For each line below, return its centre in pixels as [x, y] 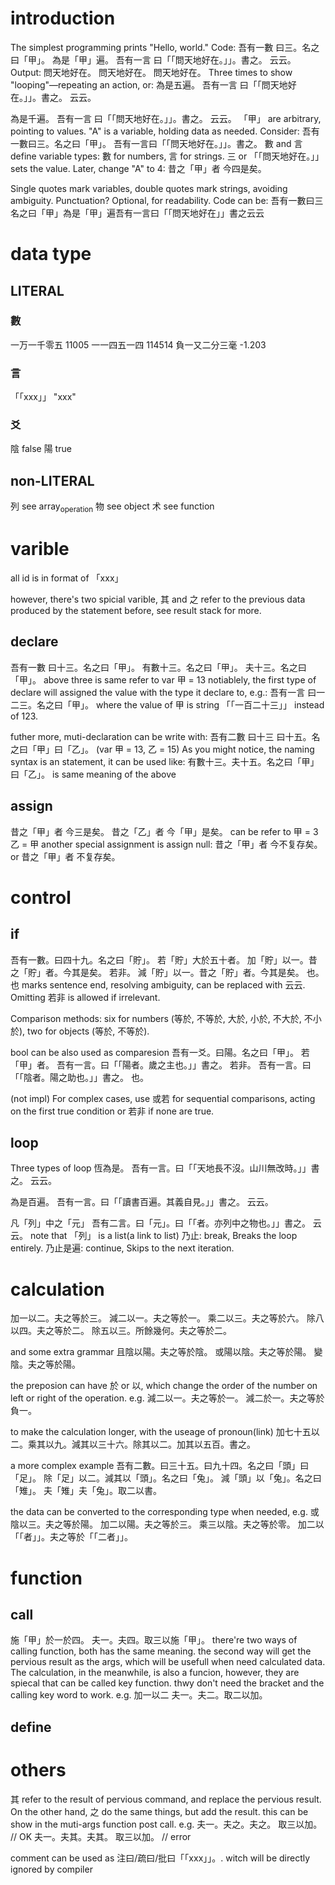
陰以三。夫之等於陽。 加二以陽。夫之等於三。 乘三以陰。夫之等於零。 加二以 [167, 1524]
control [41, 897]
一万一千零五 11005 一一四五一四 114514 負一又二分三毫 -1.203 [138, 344]
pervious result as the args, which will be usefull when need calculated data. [168, 1662]
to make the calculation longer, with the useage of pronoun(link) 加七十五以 [165, 1432]
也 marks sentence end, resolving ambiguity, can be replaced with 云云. [158, 984]
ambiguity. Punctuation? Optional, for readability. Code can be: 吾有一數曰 [162, 200]
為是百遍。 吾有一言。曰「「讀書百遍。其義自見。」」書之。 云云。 [142, 1202]
